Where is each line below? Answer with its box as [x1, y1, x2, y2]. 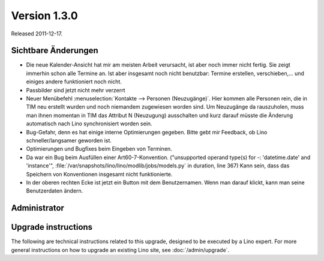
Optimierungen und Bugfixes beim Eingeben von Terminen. [26, 145, 172, 152]
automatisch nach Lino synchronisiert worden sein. [26, 120, 152, 127]
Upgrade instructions [11, 222, 93, 232]
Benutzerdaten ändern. [26, 187, 83, 194]
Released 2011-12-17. [11, 30, 63, 37]
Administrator [11, 203, 64, 213]
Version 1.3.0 [11, 9, 78, 22]
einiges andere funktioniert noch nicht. [26, 78, 122, 85]
